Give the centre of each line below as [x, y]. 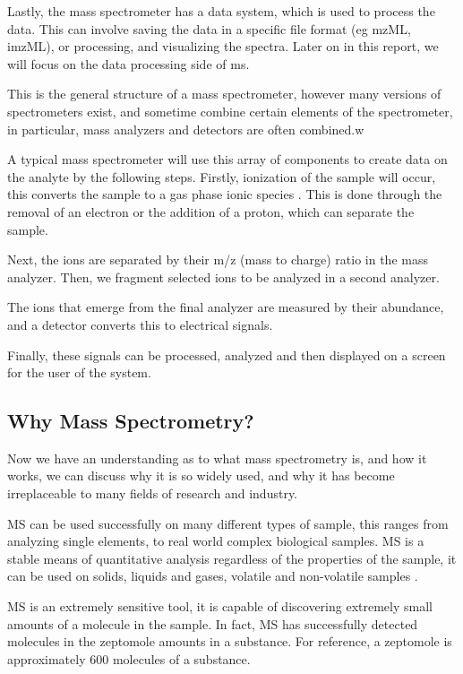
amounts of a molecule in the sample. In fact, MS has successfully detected [213, 623]
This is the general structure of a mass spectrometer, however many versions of [224, 94]
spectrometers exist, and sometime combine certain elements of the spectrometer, [230, 111]
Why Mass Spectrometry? [131, 421]
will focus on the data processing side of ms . [129, 63]
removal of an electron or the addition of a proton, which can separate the [211, 211]
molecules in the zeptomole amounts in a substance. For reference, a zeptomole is [230, 641]
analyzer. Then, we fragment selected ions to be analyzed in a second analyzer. [223, 277]
